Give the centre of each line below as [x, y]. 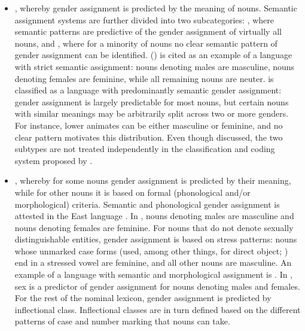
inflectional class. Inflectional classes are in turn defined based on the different [158, 309]
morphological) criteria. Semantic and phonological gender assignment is [147, 204]
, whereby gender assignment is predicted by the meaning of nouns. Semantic [156, 8]
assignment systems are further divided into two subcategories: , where [144, 19]
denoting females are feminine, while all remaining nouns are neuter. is [144, 78]
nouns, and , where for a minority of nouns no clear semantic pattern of [146, 43]
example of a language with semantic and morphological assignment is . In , [154, 274]
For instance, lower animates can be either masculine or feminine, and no [149, 125]
